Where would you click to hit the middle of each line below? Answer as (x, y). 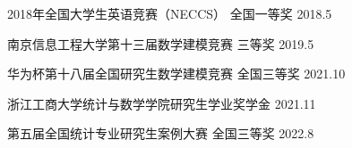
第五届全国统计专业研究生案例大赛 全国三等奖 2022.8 (161, 133)
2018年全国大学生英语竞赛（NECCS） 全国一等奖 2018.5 (170, 13)
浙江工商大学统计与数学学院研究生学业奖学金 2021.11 (162, 103)
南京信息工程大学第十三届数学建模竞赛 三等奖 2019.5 (161, 43)
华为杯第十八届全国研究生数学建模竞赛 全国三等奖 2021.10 (176, 74)
